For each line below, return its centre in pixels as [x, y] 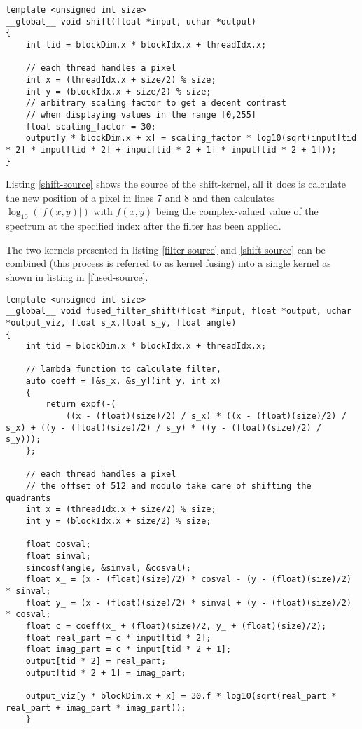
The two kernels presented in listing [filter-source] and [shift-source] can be [166, 249]
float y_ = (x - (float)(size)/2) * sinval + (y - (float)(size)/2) [188, 603]
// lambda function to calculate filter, [123, 369]
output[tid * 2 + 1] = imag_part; [106, 673]
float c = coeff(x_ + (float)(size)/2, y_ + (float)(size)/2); [176, 626]
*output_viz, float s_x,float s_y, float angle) [121, 322]
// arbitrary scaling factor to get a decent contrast [156, 103]
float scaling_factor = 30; [91, 126]
